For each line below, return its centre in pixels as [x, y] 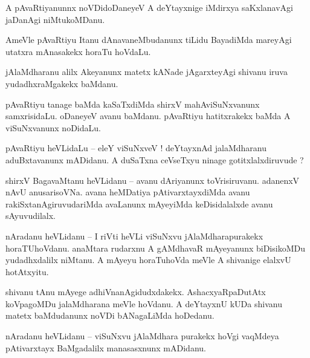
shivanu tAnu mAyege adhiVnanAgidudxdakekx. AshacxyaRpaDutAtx [136, 292]
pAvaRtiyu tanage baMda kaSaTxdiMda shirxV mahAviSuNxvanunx [133, 104]
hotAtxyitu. [27, 271]
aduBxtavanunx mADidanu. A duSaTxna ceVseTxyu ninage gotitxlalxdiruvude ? [155, 159]
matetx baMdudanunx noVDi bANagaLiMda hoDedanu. [110, 315]
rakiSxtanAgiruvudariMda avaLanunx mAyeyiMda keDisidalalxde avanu [139, 203]
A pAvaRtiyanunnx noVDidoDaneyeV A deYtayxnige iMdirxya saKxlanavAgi [149, 7]
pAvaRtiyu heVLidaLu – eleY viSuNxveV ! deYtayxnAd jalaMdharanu [136, 148]
